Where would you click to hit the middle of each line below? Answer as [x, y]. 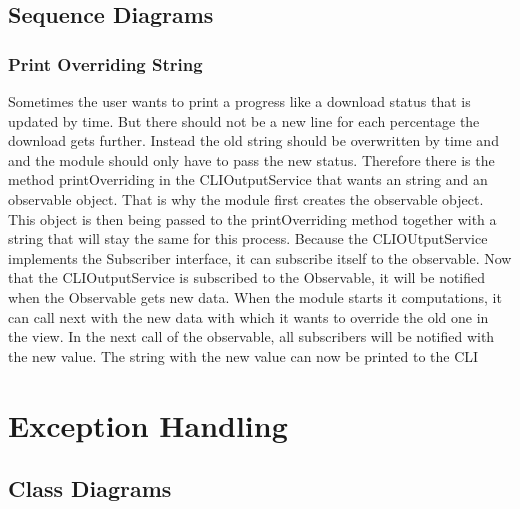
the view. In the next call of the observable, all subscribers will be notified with [251, 336]
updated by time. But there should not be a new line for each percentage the [244, 120]
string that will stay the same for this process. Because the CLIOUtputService [248, 238]
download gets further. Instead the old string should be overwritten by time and [253, 140]
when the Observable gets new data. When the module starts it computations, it [255, 296]
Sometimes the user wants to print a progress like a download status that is [239, 101]
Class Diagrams [90, 488]
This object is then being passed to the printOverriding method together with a [252, 218]
